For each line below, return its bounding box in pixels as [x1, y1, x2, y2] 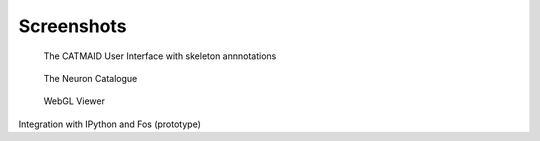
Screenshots [18, 15, 127, 37]
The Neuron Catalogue [43, 72, 138, 84]
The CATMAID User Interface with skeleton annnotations [43, 50, 277, 62]
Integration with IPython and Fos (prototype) [18, 118, 202, 130]
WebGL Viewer [43, 95, 105, 107]
